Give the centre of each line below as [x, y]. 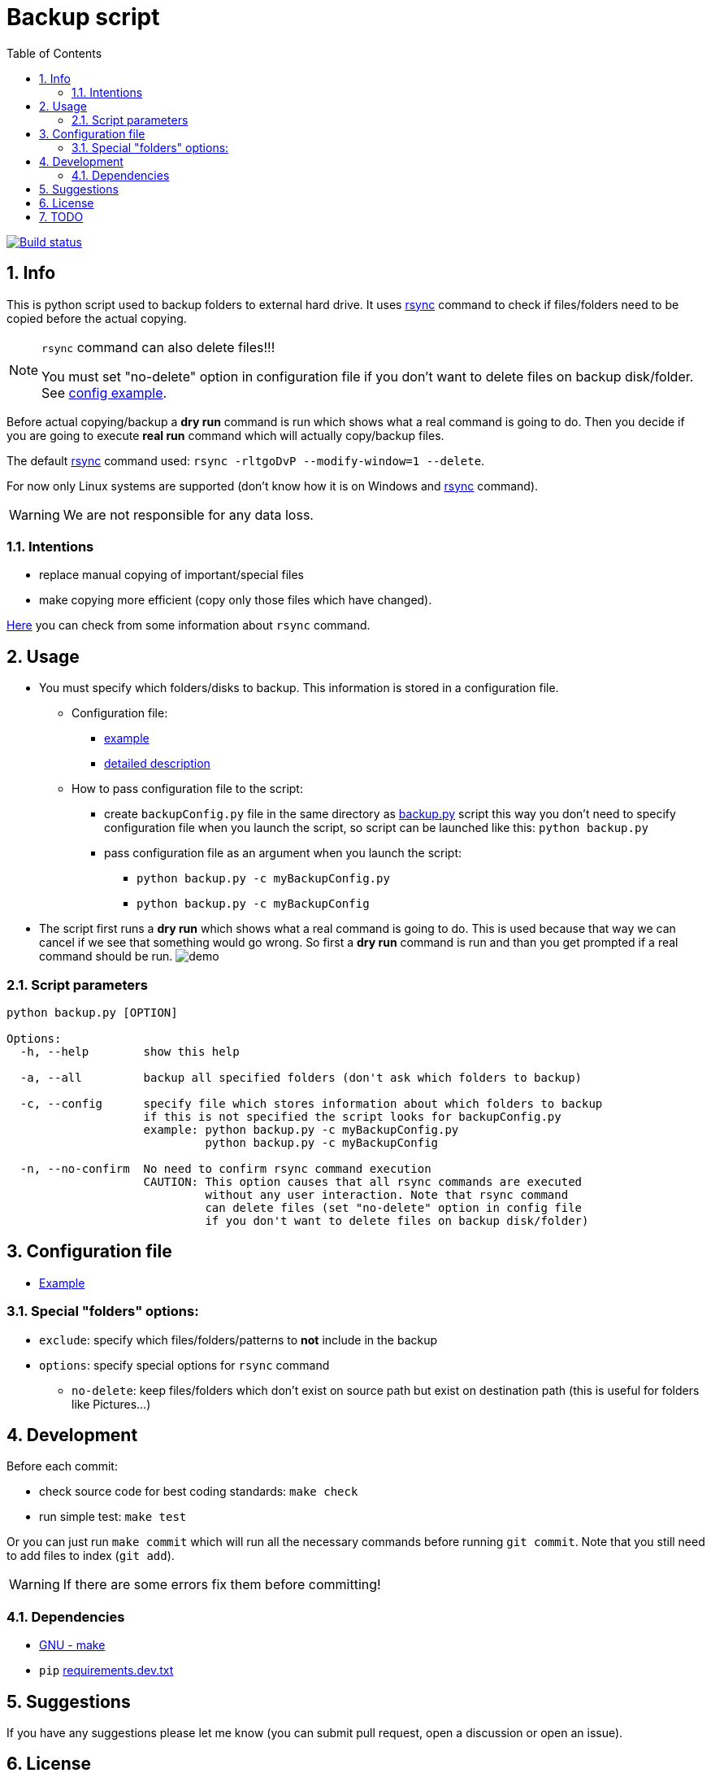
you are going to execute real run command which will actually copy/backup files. [225, 435]
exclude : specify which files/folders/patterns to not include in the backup [238, 1340]
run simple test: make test [113, 1517]
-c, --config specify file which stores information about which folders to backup [311, 1103]
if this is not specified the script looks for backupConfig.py [352, 1116]
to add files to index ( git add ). [91, 1556]
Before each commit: [62, 1466]
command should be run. [106, 956]
